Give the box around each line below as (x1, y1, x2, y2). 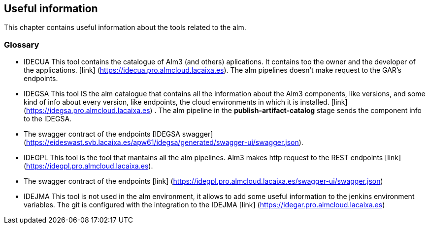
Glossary (4, 39, 39, 50)
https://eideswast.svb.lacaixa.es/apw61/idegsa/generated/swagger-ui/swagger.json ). (26, 138, 303, 147)
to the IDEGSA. (24, 114, 72, 123)
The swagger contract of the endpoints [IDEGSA (24, 130, 180, 139)
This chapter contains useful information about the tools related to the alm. (4, 23, 246, 32)
